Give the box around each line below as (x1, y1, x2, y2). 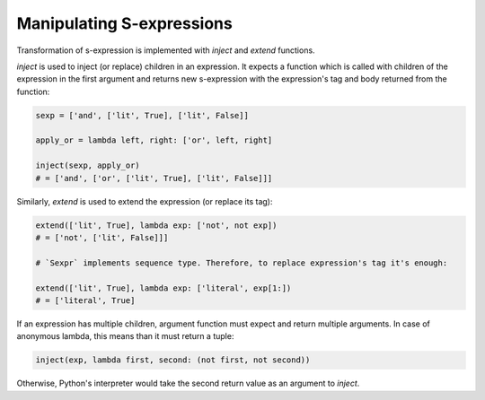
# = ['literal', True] (35, 295, 136, 305)
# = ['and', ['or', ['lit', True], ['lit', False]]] (35, 173, 273, 183)
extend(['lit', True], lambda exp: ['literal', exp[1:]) (35, 283, 292, 293)
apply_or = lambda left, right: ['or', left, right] (35, 135, 273, 145)
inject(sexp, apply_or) (35, 161, 141, 170)
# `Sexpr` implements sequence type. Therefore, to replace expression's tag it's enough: (35, 257, 448, 268)
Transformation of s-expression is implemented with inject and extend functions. (16, 45, 315, 56)
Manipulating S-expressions (16, 13, 233, 33)
